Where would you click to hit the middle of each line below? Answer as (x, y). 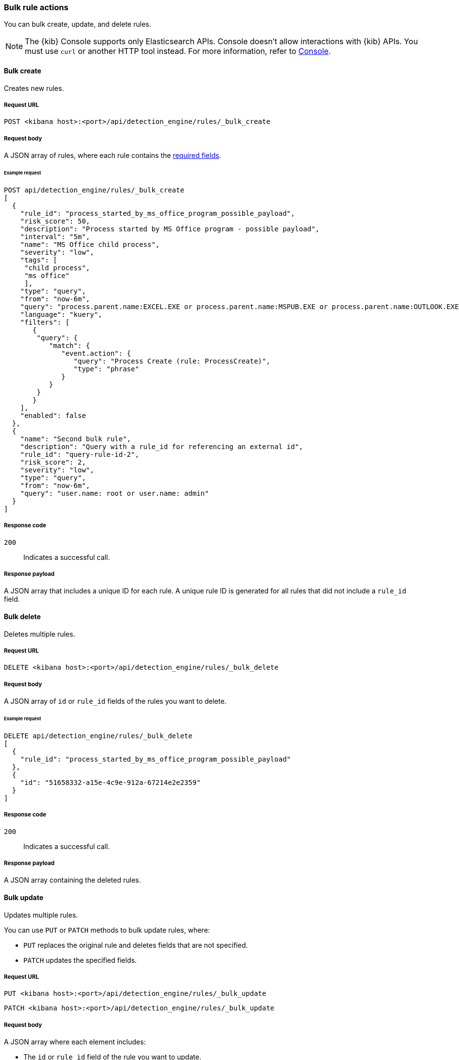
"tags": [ (39, 260)
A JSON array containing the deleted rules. (72, 880)
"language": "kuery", (61, 314)
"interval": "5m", (55, 236)
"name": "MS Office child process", (90, 244)
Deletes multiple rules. (40, 634)
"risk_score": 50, (55, 221)
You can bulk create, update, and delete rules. (78, 24)
